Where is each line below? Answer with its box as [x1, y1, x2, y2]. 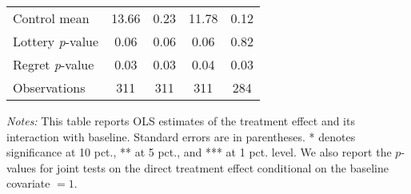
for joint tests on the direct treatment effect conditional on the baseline [39, 159, 389, 176]
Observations [13, 78, 86, 97]
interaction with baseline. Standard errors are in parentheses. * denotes [6, 128, 356, 145]
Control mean [13, 9, 90, 27]
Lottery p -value [13, 32, 99, 50]
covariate [6, 175, 50, 192]
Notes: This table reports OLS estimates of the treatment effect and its [6, 113, 355, 129]
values [6, 159, 37, 176]
